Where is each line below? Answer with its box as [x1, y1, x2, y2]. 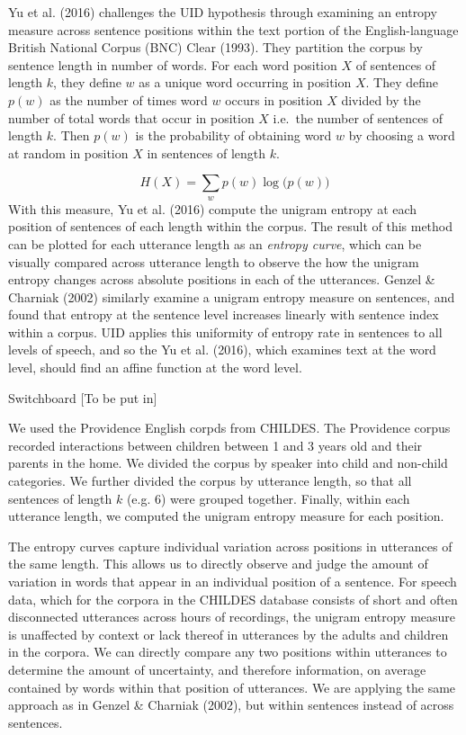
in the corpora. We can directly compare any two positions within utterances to [8, 642, 447, 661]
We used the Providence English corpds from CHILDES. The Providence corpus [8, 418, 451, 437]
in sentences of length [147, 143, 266, 162]
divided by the [341, 90, 421, 109]
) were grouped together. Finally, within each [161, 489, 410, 507]
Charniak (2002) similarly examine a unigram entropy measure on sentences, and [8, 287, 455, 306]
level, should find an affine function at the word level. [8, 358, 302, 377]
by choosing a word [348, 126, 455, 145]
